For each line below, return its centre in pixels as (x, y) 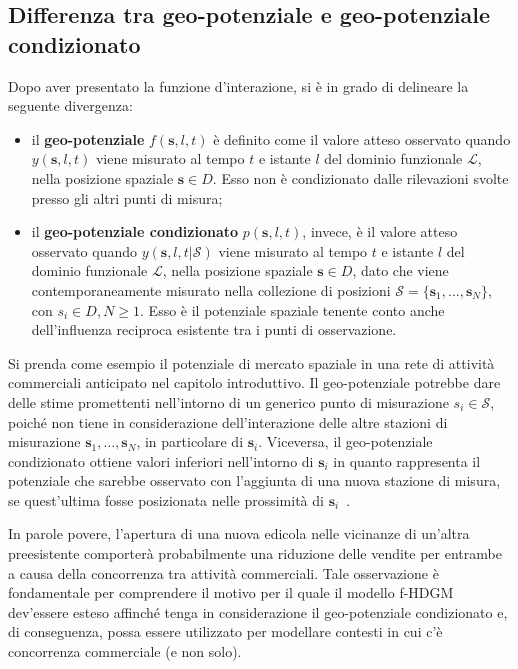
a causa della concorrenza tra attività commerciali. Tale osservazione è (223, 572)
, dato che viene (400, 270)
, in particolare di (190, 441)
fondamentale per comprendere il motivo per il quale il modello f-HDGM (231, 592)
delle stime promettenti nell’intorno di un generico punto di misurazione (228, 401)
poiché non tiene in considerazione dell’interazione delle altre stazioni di (228, 421)
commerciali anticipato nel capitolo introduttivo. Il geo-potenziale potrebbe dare (254, 382)
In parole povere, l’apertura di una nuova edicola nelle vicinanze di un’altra (239, 533)
